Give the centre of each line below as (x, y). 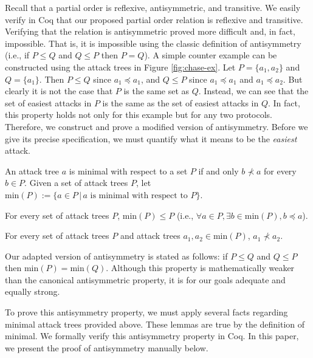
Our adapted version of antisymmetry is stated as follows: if (116, 256)
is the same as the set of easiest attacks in (181, 102)
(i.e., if (17, 55)
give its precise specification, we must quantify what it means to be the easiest (151, 138)
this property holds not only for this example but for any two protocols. (139, 115)
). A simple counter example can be (211, 55)
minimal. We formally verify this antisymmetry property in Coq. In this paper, (152, 336)
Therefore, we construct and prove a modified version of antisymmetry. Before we (156, 126)
